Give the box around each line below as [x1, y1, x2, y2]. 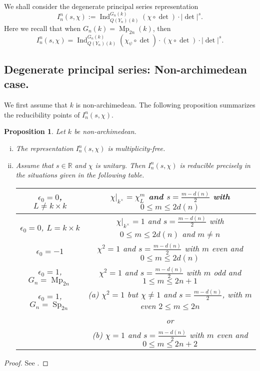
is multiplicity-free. [107, 143, 165, 153]
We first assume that [4, 99, 68, 110]
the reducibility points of [4, 109, 80, 119]
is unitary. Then [95, 159, 145, 170]
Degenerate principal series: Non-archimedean [4, 61, 247, 77]
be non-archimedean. [74, 126, 136, 136]
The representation [15, 143, 73, 153]
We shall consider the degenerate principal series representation [4, 1, 198, 11]
